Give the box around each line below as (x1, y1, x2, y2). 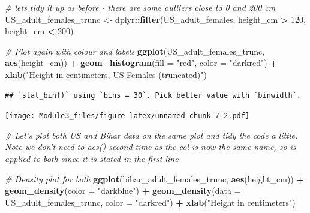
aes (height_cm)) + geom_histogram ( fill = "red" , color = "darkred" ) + (5, 56, 278, 69)
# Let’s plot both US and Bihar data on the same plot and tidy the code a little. (5, 128, 298, 141)
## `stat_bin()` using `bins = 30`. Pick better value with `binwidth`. (5, 91, 301, 100)
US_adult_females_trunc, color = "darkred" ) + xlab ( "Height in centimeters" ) (5, 196, 296, 208)
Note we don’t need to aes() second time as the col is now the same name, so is (5, 140, 296, 153)
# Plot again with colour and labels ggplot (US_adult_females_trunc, (5, 44, 265, 57)
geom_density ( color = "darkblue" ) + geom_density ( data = (5, 184, 241, 197)
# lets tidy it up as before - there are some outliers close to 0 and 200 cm (5, 1, 276, 13)
